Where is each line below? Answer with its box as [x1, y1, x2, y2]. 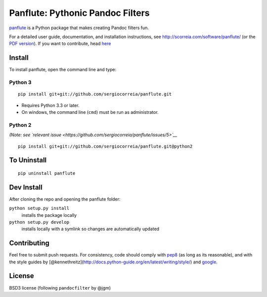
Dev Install [9, 183, 43, 192]
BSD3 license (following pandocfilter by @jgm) [9, 285, 111, 291]
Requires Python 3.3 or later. [21, 102, 80, 108]
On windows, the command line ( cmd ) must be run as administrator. [21, 109, 159, 115]
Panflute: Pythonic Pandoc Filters [9, 7, 150, 18]
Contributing [9, 239, 49, 247]
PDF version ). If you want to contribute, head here [9, 41, 111, 47]
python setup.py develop [9, 219, 69, 225]
